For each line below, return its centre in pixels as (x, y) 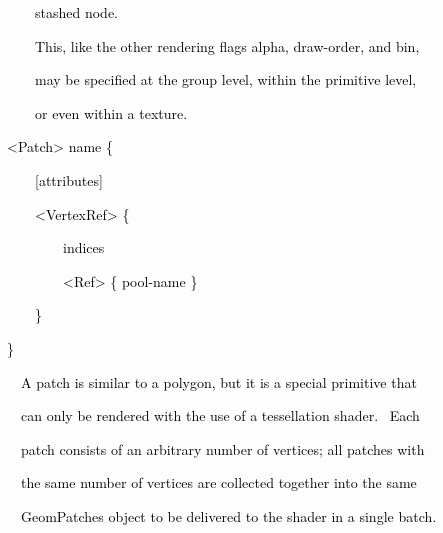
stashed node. (76, 12)
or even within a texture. (111, 112)
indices (83, 247)
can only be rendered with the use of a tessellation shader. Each (220, 415)
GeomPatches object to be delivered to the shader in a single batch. (228, 515)
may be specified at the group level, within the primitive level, (225, 79)
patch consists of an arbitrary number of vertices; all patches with (222, 448)
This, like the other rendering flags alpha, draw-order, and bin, (227, 45)
